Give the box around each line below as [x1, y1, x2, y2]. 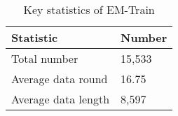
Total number [11, 50, 78, 66]
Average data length [11, 91, 110, 107]
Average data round [11, 71, 108, 87]
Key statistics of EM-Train [23, 1, 155, 17]
